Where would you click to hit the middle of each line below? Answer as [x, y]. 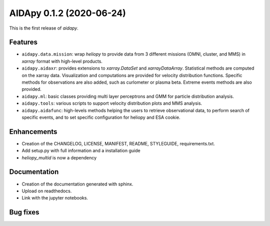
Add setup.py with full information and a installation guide [81, 151]
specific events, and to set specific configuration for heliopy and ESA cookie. [101, 117]
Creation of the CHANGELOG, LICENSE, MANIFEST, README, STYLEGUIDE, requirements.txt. [118, 143]
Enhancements [33, 132]
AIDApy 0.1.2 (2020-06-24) [67, 13]
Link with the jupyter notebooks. [55, 198]
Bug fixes [24, 212]
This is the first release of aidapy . [44, 28]
